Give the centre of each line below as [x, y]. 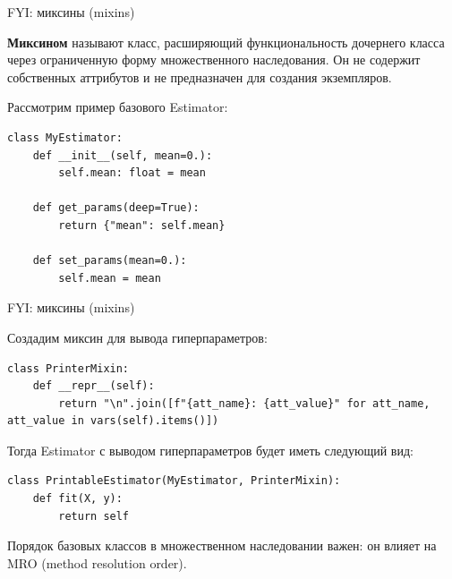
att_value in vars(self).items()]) [113, 421]
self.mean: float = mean [132, 173]
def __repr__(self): [94, 386]
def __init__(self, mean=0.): [123, 155]
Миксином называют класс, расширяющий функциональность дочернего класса [226, 42]
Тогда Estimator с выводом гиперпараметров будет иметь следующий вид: [210, 450]
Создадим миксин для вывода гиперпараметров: [137, 337]
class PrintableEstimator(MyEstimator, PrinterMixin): [174, 481]
